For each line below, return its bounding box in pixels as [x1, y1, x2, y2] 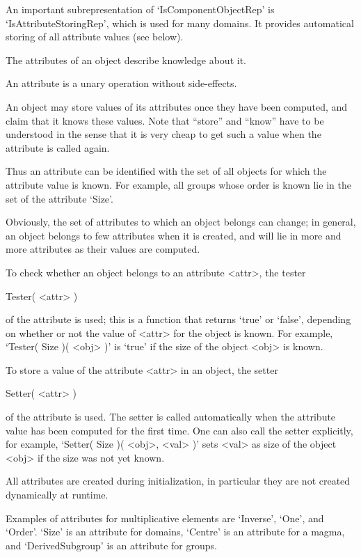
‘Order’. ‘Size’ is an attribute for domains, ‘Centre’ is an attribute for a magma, [6, 524, 345, 539]
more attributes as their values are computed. [6, 242, 200, 256]
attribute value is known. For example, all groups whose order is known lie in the [6, 177, 351, 191]
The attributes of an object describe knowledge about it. [6, 52, 246, 67]
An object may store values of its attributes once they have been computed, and [6, 99, 348, 113]
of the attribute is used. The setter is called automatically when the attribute [6, 409, 336, 424]
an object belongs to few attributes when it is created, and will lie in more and [6, 228, 342, 242]
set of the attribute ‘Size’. [6, 191, 113, 205]
